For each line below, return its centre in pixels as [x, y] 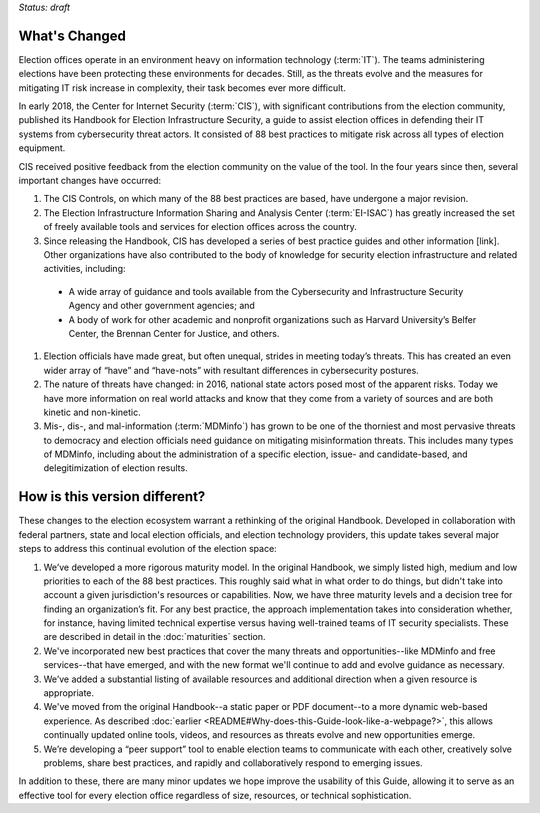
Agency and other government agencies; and [161, 306]
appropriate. [69, 693]
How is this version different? [112, 496]
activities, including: [84, 269]
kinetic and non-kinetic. [92, 412]
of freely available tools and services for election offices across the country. [200, 227]
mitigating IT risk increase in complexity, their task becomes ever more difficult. [182, 87]
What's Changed [72, 35]
